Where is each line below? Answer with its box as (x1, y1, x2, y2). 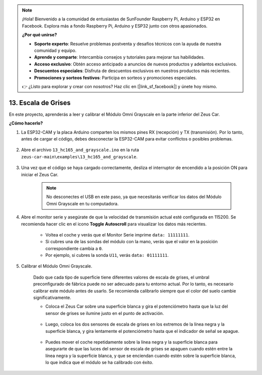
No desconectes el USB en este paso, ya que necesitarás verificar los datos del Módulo (46, 194, 222, 200)
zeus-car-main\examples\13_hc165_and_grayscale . (21, 154, 138, 159)
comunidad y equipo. (34, 47, 77, 53)
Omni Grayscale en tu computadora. (46, 201, 119, 206)
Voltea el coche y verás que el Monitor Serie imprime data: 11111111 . (45, 232, 190, 237)
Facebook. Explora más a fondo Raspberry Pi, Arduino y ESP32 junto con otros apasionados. (22, 23, 208, 29)
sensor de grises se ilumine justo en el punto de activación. (45, 310, 164, 316)
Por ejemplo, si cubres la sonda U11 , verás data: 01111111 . (45, 252, 169, 258)
